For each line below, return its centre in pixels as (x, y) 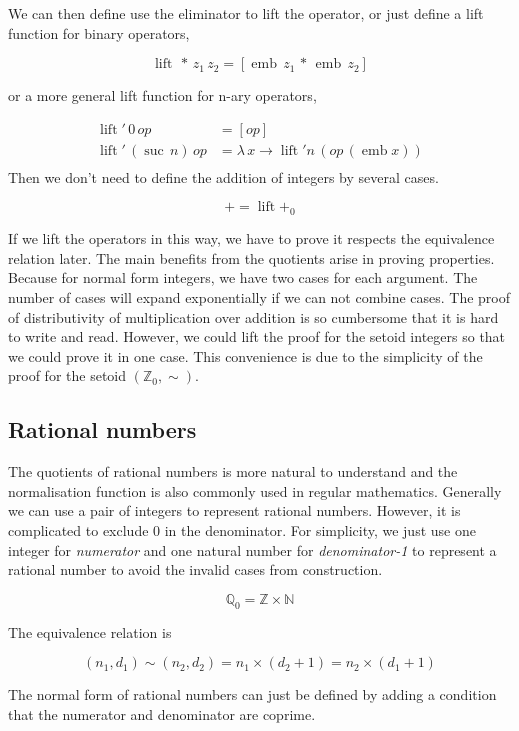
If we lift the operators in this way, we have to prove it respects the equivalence (251, 238)
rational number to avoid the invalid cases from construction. (195, 569)
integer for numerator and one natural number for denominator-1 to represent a (252, 549)
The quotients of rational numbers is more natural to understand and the (233, 471)
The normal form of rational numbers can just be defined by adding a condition (252, 694)
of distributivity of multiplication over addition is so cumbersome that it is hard (253, 316)
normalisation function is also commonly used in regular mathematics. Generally (255, 490)
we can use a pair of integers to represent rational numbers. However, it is (234, 510)
